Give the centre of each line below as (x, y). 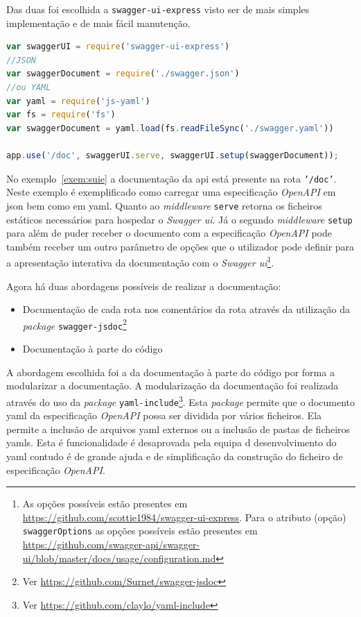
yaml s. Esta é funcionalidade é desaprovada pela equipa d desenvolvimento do (171, 442)
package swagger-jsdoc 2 (74, 324)
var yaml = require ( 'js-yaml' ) (78, 101)
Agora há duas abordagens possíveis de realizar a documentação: (144, 286)
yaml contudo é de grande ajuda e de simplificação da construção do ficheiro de (175, 456)
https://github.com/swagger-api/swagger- (111, 544)
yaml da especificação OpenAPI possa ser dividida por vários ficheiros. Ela (164, 415)
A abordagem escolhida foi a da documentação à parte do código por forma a (170, 372)
